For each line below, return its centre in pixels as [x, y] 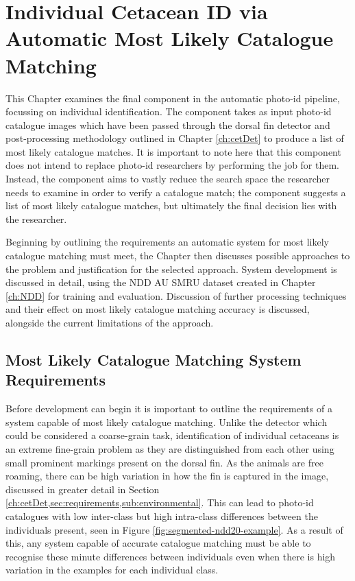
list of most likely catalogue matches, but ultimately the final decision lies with [171, 205]
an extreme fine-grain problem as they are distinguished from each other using [170, 448]
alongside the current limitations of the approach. [110, 322]
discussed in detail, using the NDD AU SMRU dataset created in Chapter [161, 282]
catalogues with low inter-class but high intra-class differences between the [162, 515]
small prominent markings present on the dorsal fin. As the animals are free [164, 462]
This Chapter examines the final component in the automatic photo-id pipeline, [173, 98]
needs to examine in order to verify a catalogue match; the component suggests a [176, 192]
